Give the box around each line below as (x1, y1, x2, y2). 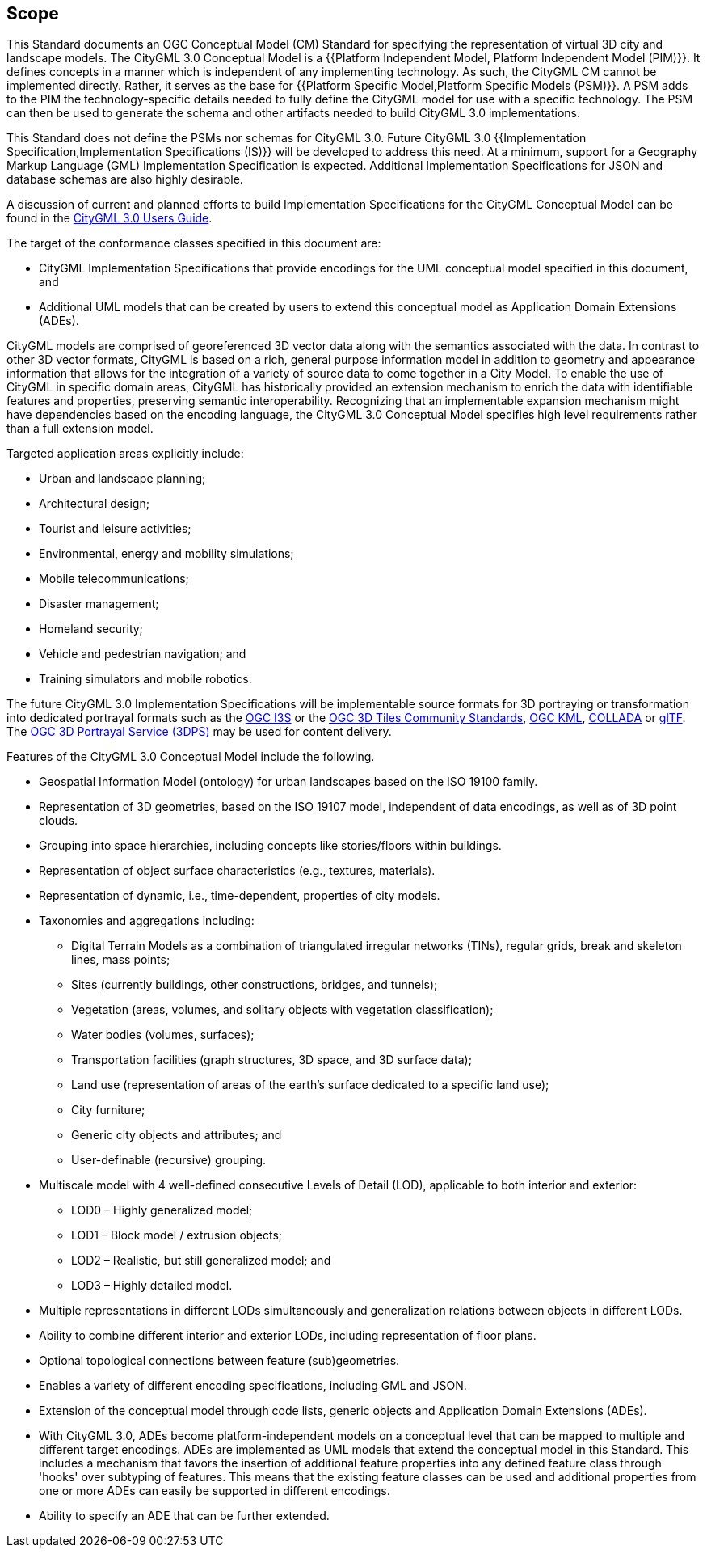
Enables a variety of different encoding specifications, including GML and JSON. (39, 1379, 467, 1393)
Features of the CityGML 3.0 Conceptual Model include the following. (6, 750, 375, 764)
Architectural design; (39, 496, 149, 511)
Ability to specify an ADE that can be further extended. (39, 1509, 330, 1523)
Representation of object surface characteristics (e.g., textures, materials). (39, 864, 436, 878)
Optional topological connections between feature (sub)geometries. (39, 1353, 400, 1368)
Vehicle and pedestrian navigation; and (39, 647, 246, 661)
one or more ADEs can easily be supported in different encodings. (39, 1484, 390, 1498)
